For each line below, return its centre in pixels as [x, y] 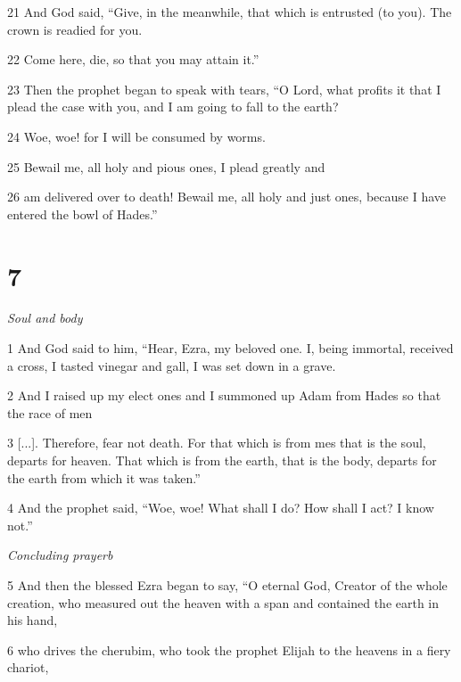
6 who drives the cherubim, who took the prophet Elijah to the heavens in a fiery [229, 649]
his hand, [33, 620]
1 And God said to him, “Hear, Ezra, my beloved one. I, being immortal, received [230, 348]
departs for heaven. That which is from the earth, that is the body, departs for [222, 460]
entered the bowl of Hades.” [82, 214]
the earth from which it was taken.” [104, 477]
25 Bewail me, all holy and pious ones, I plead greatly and [166, 166]
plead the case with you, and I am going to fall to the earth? [173, 107]
